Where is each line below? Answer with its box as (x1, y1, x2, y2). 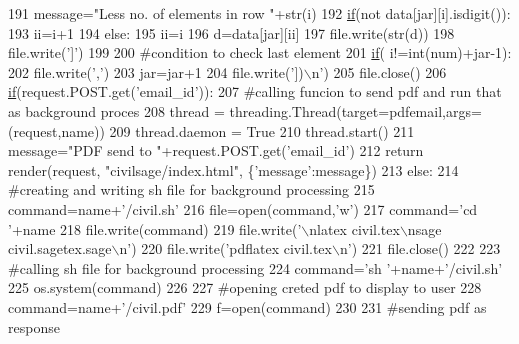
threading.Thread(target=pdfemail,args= (229, 100, 482, 121)
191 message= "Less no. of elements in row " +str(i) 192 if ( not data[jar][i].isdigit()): (8, 3, 511, 23)
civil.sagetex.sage (8, 238, 112, 259)
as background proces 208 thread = (8, 100, 225, 121)
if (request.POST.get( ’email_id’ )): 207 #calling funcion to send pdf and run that (8, 81, 502, 102)
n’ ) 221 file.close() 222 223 (339, 238, 501, 259)
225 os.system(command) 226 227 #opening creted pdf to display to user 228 (8, 277, 482, 298)
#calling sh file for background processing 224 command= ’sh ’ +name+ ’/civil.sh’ (8, 257, 503, 278)
